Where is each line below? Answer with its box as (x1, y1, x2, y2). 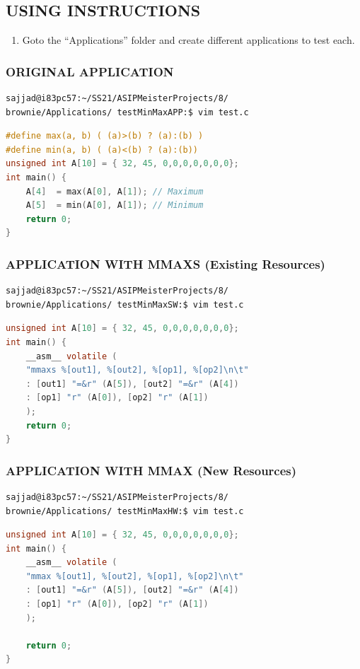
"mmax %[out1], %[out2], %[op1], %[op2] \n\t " (25, 571, 244, 581)
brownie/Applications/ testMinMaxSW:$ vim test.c (6, 299, 244, 310)
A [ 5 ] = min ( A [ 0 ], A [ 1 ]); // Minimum (25, 200, 204, 211)
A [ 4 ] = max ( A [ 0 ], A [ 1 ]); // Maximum (25, 186, 204, 197)
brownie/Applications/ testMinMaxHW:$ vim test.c (6, 506, 244, 516)
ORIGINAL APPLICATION (6, 62, 174, 80)
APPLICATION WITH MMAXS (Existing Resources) (6, 255, 325, 272)
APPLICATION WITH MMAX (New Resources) (6, 461, 297, 479)
